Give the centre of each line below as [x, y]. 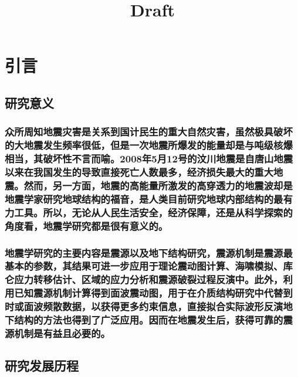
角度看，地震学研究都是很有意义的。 [87, 225]
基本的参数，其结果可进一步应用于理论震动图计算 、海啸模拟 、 [144, 266]
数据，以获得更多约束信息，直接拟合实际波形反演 [173, 306]
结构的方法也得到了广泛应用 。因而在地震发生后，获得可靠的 [149, 320]
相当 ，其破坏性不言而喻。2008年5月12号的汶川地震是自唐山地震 [149, 159]
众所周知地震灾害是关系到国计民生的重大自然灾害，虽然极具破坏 [149, 132]
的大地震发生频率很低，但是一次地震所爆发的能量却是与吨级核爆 [149, 145]
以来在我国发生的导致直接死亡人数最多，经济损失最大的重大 [139, 172]
